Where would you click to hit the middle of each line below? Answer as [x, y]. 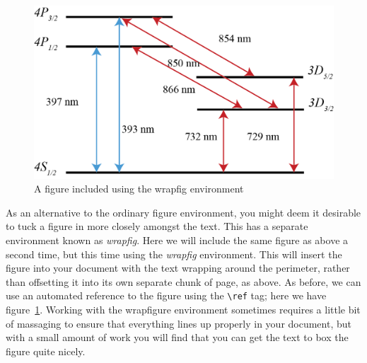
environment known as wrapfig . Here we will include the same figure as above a [177, 240]
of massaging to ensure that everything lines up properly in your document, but [179, 323]
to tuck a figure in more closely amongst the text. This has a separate [157, 226]
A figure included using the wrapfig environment [139, 189]
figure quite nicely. [46, 351]
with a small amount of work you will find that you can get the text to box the [177, 337]
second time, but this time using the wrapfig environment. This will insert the [174, 254]
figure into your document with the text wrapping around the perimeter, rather [178, 268]
